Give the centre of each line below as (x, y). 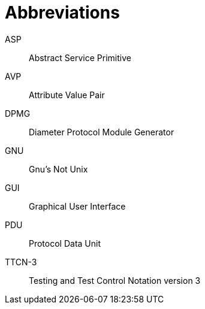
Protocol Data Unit (65, 243)
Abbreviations (62, 13)
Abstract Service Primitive (80, 57)
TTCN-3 (21, 262)
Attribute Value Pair (67, 95)
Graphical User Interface (77, 206)
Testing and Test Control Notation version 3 (115, 280)
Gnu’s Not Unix (58, 169)
